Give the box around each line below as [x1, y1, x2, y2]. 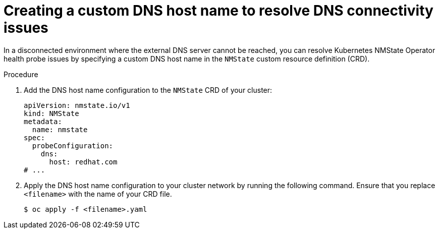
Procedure [4, 70, 38, 79]
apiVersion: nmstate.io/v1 [24, 101, 130, 109]
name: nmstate [32, 125, 88, 134]
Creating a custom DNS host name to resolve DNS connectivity [4, 2, 433, 19]
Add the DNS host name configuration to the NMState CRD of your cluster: [24, 85, 272, 94]
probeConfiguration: [32, 141, 114, 150]
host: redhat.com [49, 157, 118, 166]
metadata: [24, 117, 62, 126]
